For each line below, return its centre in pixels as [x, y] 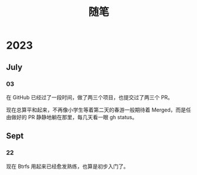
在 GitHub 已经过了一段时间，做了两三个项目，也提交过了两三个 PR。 [90, 97]
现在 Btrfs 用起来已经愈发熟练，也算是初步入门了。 [68, 166]
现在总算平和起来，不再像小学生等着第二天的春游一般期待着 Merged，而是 [96, 110]
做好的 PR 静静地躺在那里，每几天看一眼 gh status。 [74, 117]
